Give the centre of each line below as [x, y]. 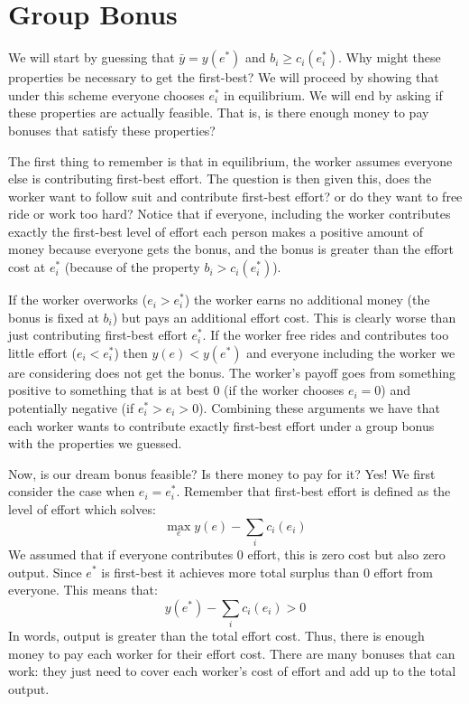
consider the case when [72, 491]
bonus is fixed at [54, 317]
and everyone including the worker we [351, 352]
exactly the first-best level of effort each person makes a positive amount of [216, 231]
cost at [27, 267]
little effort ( [42, 352]
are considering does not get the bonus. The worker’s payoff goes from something [232, 372]
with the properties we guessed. [95, 443]
